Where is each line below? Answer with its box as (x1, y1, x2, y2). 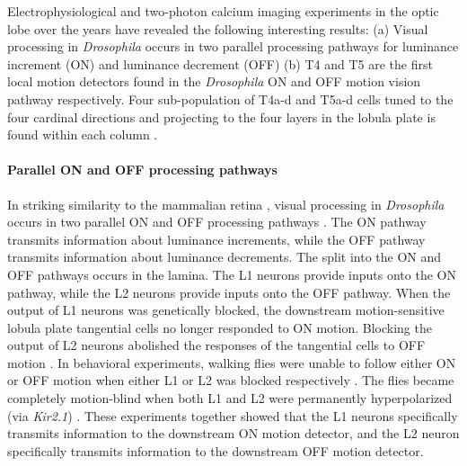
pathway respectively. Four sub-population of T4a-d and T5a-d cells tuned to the (7, 89, 454, 108)
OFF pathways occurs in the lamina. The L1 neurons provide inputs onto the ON (7, 264, 456, 283)
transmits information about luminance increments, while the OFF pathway (7, 229, 426, 248)
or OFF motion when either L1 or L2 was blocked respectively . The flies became (7, 371, 454, 390)
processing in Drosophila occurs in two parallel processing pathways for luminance (7, 37, 459, 56)
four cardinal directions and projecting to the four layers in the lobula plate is (7, 107, 436, 126)
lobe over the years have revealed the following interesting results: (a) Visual (7, 19, 428, 38)
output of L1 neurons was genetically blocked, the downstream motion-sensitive (7, 300, 445, 319)
